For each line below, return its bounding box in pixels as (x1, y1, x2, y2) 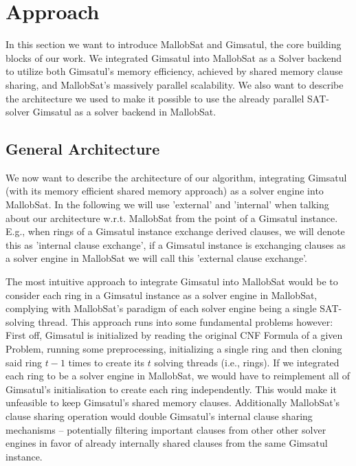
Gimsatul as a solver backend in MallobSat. (32, 104, 216, 119)
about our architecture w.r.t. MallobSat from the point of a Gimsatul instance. (5, 210, 338, 225)
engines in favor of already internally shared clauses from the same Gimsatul (5, 436, 328, 450)
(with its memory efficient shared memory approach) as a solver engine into (5, 184, 324, 198)
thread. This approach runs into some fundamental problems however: (38, 314, 333, 329)
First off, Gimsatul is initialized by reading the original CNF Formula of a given (5, 328, 343, 342)
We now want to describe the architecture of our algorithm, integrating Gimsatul (5, 170, 347, 184)
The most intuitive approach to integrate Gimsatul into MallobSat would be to (5, 274, 338, 289)
